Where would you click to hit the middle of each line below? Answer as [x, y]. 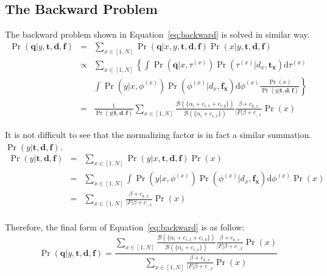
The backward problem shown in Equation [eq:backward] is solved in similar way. [157, 34]
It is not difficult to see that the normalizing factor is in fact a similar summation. [158, 135]
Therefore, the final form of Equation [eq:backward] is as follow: [125, 227]
